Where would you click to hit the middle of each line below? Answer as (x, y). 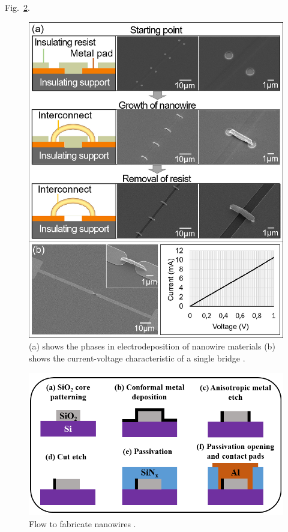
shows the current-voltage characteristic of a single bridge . (137, 358)
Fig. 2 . (17, 7)
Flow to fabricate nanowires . (82, 524)
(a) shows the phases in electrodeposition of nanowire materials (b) (152, 346)
